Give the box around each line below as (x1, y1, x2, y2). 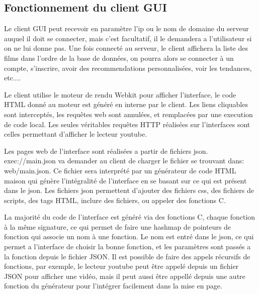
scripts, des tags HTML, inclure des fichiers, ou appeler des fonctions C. (4, 194, 226, 205)
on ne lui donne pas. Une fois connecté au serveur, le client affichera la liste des (4, 43, 248, 53)
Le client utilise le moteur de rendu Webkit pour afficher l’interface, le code (4, 89, 236, 100)
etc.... (4, 72, 21, 83)
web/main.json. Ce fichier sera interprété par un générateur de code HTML (4, 165, 236, 175)
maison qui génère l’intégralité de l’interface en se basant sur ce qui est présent (4, 175, 247, 185)
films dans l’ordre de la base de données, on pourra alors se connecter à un (4, 52, 234, 63)
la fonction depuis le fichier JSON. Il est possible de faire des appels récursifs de (4, 251, 250, 261)
